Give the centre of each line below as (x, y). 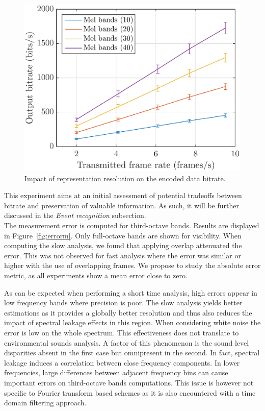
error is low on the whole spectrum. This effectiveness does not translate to (122, 333)
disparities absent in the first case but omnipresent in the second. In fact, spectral (132, 353)
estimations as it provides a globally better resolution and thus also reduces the (128, 312)
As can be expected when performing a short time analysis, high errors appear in (131, 292)
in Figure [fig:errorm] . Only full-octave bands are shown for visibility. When (123, 235)
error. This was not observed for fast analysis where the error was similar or (123, 255)
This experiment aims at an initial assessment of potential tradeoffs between (123, 195)
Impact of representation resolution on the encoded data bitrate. (125, 178)
